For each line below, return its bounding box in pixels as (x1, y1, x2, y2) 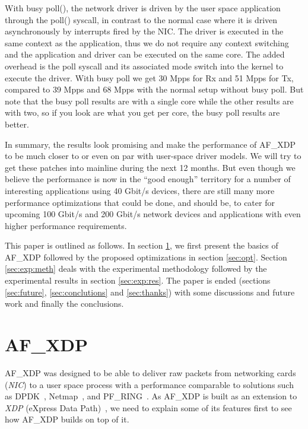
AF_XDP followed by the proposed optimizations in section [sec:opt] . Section (5, 250, 287, 263)
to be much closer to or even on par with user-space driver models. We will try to (5, 150, 301, 162)
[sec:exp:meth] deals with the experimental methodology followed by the (5, 262, 267, 275)
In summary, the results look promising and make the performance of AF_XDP (5, 138, 296, 150)
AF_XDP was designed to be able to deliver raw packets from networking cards (5, 366, 296, 379)
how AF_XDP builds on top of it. (5, 413, 129, 425)
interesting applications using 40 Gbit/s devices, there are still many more (5, 184, 275, 196)
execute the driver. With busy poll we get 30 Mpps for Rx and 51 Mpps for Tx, (5, 71, 294, 84)
